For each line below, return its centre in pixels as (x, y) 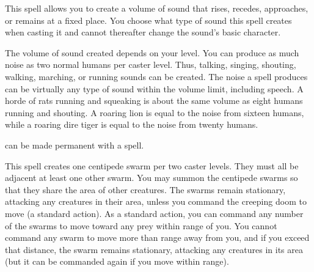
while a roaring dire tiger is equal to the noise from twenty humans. (132, 124)
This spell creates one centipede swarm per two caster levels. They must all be (152, 165)
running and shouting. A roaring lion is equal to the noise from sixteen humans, (155, 112)
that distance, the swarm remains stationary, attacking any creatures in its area (154, 249)
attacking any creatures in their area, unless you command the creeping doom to (156, 201)
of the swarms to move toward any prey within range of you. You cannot (141, 225)
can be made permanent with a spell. (75, 145)
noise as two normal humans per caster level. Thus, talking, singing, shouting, (151, 64)
